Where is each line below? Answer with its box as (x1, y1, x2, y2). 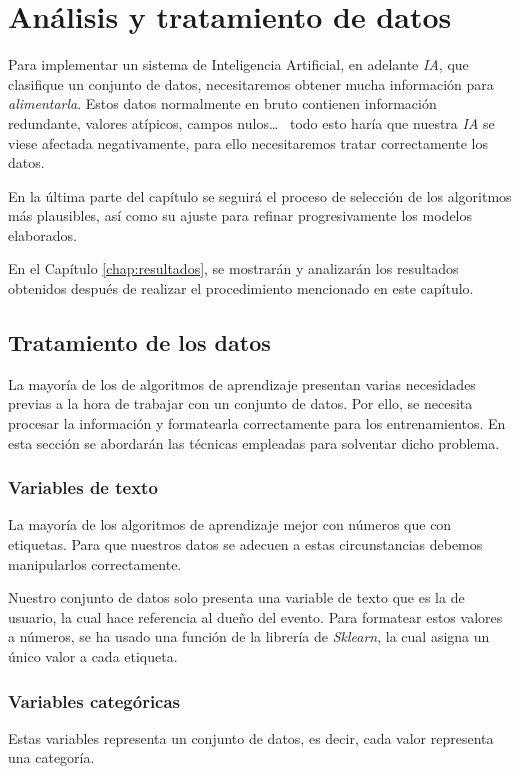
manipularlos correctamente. (8, 553, 182, 574)
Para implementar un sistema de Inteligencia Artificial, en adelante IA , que (8, 54, 469, 75)
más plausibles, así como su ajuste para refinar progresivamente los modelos (8, 205, 473, 226)
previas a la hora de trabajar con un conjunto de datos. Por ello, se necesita (8, 393, 473, 414)
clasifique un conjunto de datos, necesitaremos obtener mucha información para (8, 73, 494, 94)
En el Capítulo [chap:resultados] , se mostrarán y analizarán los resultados (8, 258, 459, 279)
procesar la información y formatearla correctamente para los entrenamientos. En (8, 413, 506, 434)
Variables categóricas (8, 688, 181, 713)
